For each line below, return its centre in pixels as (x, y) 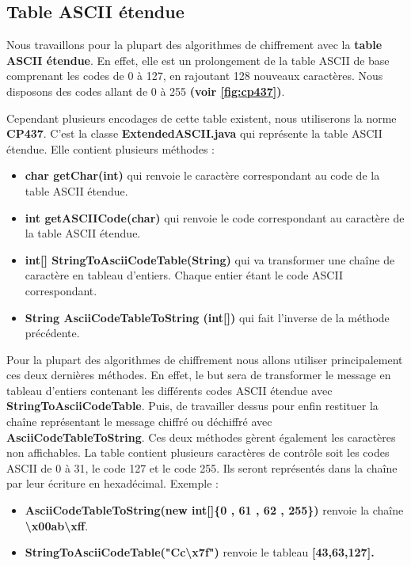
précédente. (52, 333)
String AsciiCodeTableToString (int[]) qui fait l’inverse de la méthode (207, 317)
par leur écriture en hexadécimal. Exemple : (112, 483)
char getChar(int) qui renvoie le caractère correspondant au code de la (202, 175)
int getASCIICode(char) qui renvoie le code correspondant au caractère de (215, 217)
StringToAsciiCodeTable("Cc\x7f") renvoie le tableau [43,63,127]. (200, 552)
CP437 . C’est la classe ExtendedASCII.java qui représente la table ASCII (194, 133)
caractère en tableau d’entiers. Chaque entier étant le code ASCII (184, 275)
